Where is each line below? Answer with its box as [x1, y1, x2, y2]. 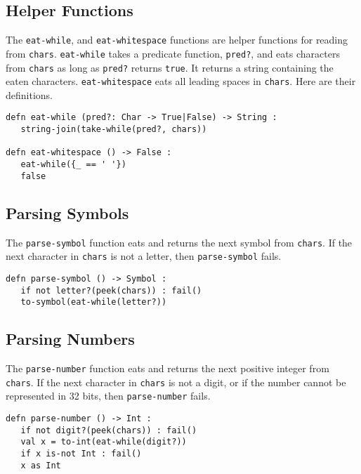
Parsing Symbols [6, 202, 129, 223]
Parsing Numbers [6, 328, 135, 350]
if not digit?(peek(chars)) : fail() [20, 425, 197, 435]
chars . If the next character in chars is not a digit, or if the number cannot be [6, 374, 346, 389]
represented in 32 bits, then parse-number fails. [6, 388, 211, 403]
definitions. [6, 87, 53, 102]
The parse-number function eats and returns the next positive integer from [6, 361, 329, 376]
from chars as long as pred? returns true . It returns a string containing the [6, 60, 334, 74]
